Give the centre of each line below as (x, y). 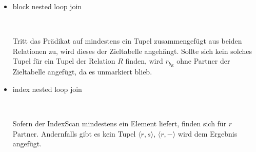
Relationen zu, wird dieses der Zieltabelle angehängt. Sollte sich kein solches (132, 51)
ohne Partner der (203, 61)
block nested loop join (47, 6)
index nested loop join (47, 89)
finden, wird (144, 61)
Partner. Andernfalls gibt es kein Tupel (74, 133)
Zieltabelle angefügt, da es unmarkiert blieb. (82, 72)
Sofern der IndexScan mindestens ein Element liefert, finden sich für (120, 123)
